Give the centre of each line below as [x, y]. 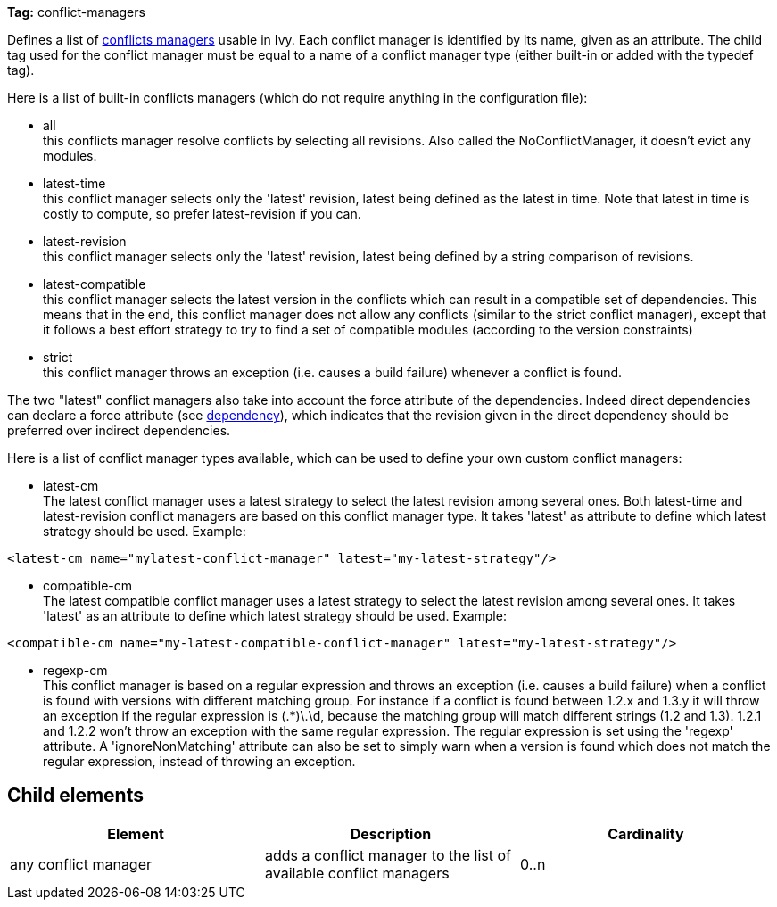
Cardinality [646, 833]
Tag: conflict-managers [76, 12]
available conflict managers [357, 873]
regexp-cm [75, 670]
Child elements [75, 796]
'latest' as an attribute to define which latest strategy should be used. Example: [275, 616]
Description [391, 833]
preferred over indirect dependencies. [119, 430]
